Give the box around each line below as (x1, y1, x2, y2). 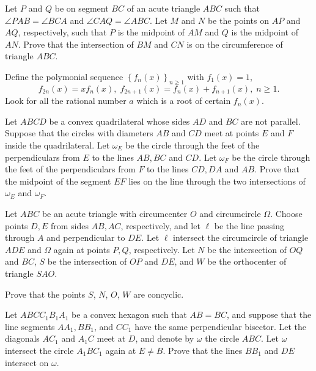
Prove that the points (5, 287, 86, 300)
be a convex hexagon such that (72, 308, 187, 321)
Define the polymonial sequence (5, 70, 123, 83)
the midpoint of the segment (5, 174, 111, 187)
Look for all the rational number (5, 94, 127, 107)
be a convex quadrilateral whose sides (49, 114, 190, 127)
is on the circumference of (186, 37, 283, 50)
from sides (50, 219, 89, 232)
